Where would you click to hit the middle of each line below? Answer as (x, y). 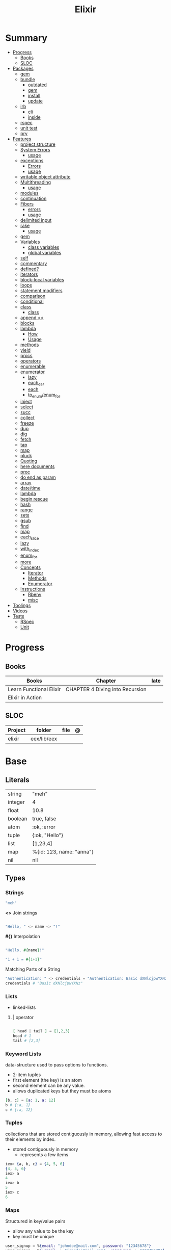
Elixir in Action (25, 697)
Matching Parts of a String (33, 969)
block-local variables (42, 279)
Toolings (22, 605)
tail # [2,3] (26, 1040)
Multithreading (35, 182)
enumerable (33, 366)
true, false (44, 818)
